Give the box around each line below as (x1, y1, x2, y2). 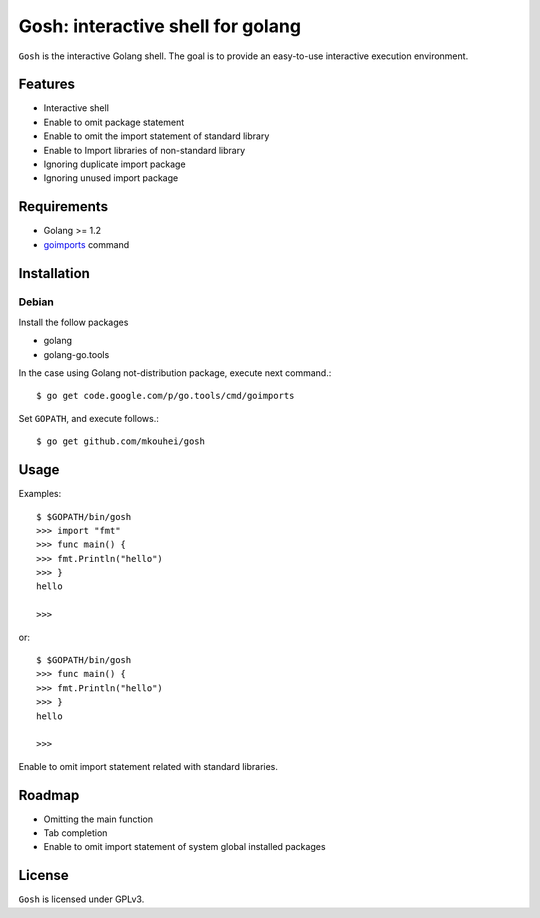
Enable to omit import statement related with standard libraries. (18, 760, 279, 772)
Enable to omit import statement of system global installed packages (43, 841, 326, 853)
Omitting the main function (43, 813, 154, 825)
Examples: (18, 488, 62, 500)
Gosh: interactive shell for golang (18, 15, 302, 37)
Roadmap (18, 786, 80, 804)
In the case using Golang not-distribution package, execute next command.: (18, 367, 332, 379)
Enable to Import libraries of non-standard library (43, 144, 246, 156)
